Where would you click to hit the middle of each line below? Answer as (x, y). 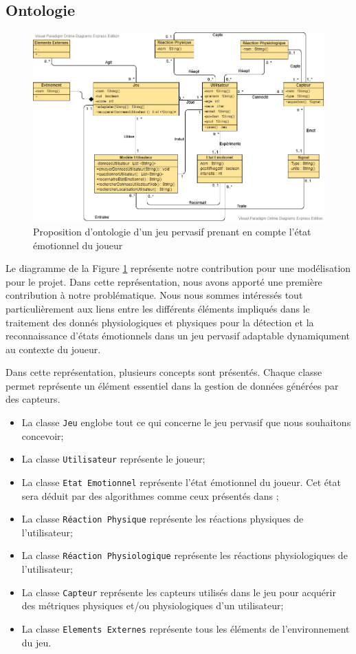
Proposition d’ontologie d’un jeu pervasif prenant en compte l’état (172, 231)
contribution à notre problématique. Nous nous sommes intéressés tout (154, 295)
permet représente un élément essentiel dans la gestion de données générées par (172, 385)
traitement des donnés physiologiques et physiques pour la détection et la (160, 322)
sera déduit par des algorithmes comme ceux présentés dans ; (150, 495)
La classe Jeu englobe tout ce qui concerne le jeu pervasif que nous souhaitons (186, 422)
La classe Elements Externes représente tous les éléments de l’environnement (186, 628)
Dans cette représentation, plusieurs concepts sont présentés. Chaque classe (164, 372)
